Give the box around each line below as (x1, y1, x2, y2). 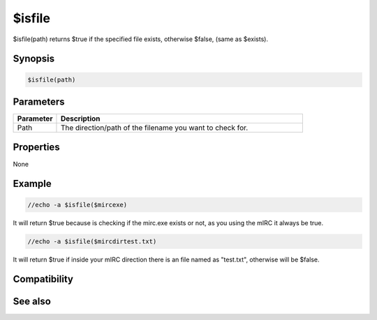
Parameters (13, 96, 65, 107)
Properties (13, 142, 60, 153)
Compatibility (13, 273, 73, 285)
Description (60, 114, 101, 123)
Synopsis (13, 53, 55, 65)
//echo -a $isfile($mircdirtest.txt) (27, 237, 157, 245)
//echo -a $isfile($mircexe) (27, 201, 128, 208)
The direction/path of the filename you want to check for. (60, 123, 249, 132)
